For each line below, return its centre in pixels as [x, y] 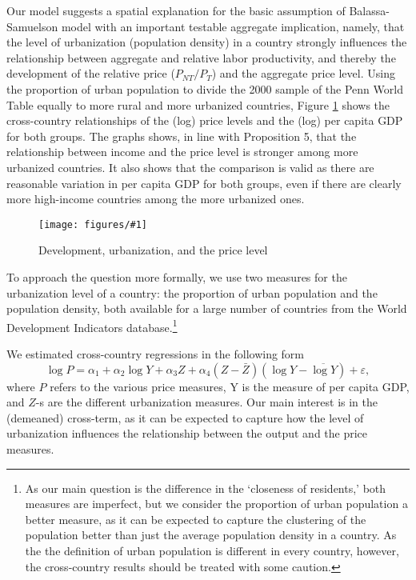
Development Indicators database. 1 [92, 326]
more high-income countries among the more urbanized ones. [156, 199]
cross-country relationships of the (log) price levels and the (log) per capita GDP [205, 120]
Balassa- [369, 10]
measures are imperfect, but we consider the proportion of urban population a [216, 504]
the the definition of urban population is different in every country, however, [212, 550]
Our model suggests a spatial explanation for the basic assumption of [176, 10]
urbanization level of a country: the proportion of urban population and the [192, 292]
